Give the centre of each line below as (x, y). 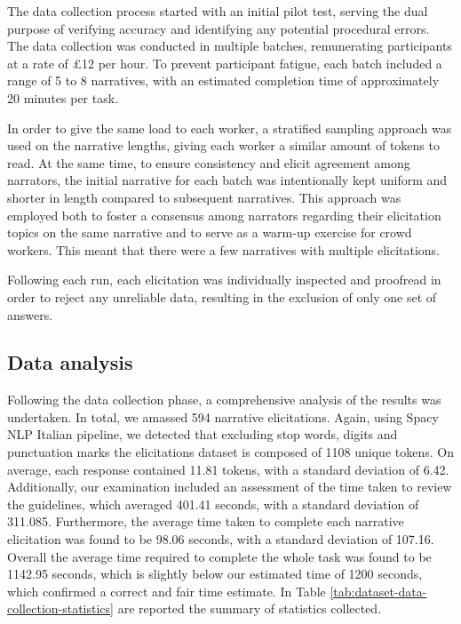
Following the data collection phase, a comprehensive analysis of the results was (224, 400)
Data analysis (70, 362)
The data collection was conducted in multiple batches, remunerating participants (230, 46)
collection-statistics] (60, 608)
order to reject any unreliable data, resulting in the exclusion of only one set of (222, 296)
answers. (30, 314)
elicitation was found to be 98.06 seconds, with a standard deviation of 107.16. (221, 539)
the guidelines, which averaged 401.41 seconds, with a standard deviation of (213, 504)
